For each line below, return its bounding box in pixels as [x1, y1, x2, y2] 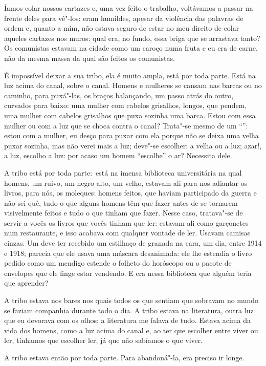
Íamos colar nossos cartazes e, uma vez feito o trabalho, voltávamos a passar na [4, 3, 253, 13]
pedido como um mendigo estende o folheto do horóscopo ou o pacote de [4, 257, 232, 268]
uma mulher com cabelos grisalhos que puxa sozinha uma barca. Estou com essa [4, 110, 256, 120]
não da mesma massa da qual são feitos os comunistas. [4, 52, 175, 63]
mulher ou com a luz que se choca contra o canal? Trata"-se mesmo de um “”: [4, 120, 248, 131]
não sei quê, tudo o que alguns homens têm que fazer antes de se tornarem [4, 197, 238, 208]
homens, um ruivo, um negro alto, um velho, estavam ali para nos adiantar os [4, 177, 248, 188]
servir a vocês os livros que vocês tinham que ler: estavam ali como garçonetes [4, 217, 249, 228]
